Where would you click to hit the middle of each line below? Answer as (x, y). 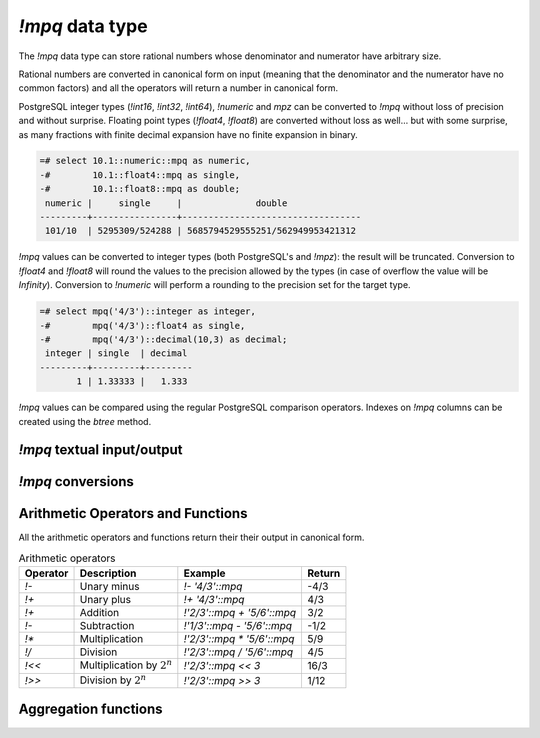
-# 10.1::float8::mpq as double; (139, 189)
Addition (99, 613)
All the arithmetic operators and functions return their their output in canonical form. (191, 537)
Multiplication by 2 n (126, 664)
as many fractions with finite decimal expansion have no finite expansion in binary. (188, 134)
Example (204, 573)
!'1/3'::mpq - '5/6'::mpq (238, 626)
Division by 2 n (113, 679)
